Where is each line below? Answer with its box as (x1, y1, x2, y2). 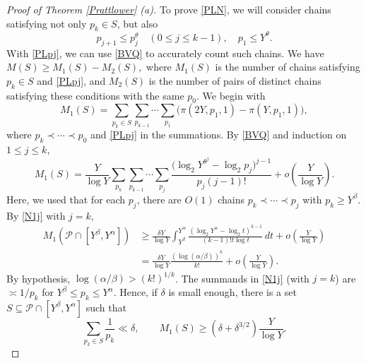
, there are (136, 191, 182, 206)
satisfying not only (6, 16, 87, 30)
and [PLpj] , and (37, 73, 106, 88)
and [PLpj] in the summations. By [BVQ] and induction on (90, 126, 347, 141)
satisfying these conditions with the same (6, 88, 184, 102)
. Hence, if (113, 285, 158, 299)
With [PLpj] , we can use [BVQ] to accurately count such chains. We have (6, 45, 324, 60)
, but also (117, 16, 158, 30)
